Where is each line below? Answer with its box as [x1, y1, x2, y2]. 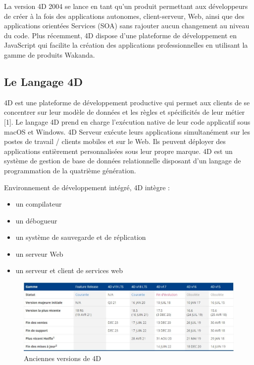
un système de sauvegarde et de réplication [15, 232, 146, 242]
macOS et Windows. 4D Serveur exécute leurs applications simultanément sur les [4, 126, 250, 137]
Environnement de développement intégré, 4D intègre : [4, 182, 170, 192]
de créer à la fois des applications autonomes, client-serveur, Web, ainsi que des [4, 10, 245, 21]
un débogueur [15, 215, 57, 225]
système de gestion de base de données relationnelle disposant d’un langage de [4, 155, 241, 166]
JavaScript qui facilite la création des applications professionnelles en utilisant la [4, 40, 248, 50]
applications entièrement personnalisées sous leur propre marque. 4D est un [4, 146, 233, 156]
